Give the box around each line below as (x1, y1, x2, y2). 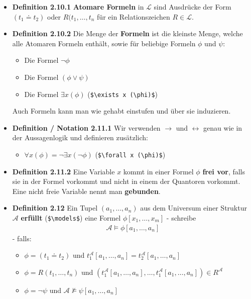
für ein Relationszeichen (97, 11, 170, 22)
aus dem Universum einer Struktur (140, 203, 247, 213)
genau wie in (203, 122, 242, 133)
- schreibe (166, 213, 196, 223)
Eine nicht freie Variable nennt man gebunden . (12, 185, 161, 196)
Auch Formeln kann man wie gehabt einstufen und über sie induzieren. (12, 106, 231, 116)
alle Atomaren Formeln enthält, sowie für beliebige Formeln (12, 38, 196, 48)
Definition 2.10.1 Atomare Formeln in (12, 2, 144, 12)
